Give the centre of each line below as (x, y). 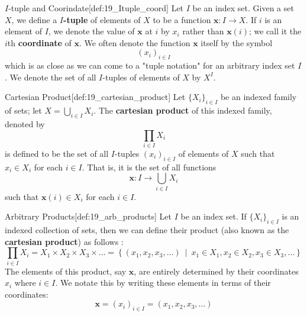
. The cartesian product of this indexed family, (183, 110)
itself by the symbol (237, 42)
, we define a (34, 19)
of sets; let (23, 110)
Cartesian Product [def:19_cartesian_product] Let (95, 97)
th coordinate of (39, 42)
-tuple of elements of (102, 19)
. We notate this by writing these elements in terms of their (163, 283)
